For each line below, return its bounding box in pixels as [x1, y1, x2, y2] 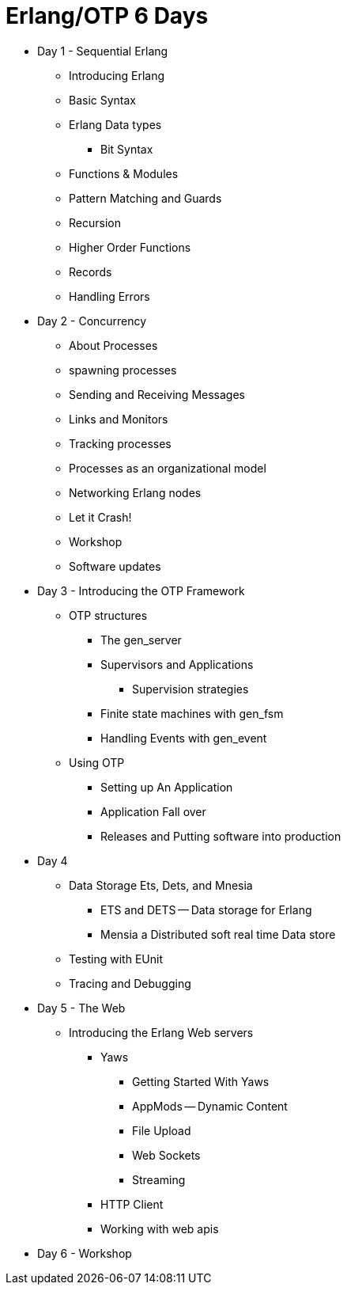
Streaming [132, 1172, 186, 1187]
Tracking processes [69, 436, 172, 450]
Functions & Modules [69, 166, 179, 180]
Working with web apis [100, 1221, 219, 1236]
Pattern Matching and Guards [69, 191, 222, 205]
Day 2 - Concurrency [37, 313, 147, 328]
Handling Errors [69, 289, 150, 303]
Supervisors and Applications [100, 657, 254, 671]
